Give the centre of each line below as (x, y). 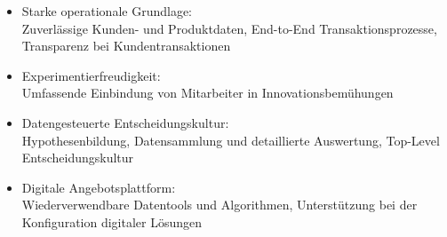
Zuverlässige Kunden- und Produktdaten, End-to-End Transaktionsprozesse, (229, 28)
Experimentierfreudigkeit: (91, 75)
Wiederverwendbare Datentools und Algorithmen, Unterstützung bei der (220, 205)
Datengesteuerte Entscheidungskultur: (125, 122)
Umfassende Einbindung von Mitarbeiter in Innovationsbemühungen (208, 93)
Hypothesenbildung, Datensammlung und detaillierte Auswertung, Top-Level (231, 140)
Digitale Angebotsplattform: (99, 187)
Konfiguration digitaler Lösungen (112, 221)
